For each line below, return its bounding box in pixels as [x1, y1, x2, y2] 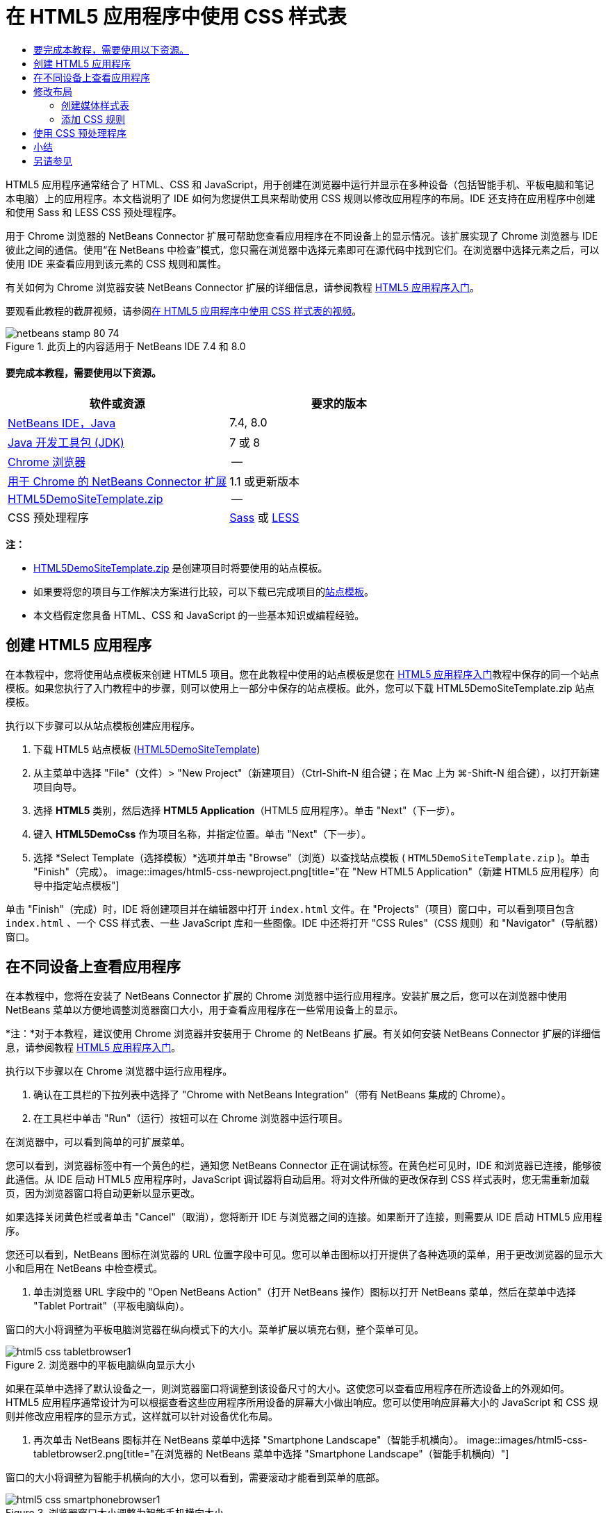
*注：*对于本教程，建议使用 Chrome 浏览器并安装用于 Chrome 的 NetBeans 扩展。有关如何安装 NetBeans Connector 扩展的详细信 [6, 1027, 601, 1039]
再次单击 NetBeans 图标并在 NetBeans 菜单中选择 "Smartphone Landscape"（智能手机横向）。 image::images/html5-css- [33, 1433, 588, 1446]
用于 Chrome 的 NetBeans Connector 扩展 [8, 474, 227, 488]
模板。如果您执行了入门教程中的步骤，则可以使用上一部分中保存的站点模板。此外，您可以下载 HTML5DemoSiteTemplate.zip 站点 [6, 681, 595, 694]
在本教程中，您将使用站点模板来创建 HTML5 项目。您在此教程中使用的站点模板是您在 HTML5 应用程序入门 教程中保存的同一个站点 [6, 668, 600, 680]
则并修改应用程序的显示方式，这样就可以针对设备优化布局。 [6, 1409, 278, 1422]
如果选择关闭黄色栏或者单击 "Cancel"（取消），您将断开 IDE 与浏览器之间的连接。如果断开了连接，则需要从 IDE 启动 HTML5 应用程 [6, 1210, 602, 1223]
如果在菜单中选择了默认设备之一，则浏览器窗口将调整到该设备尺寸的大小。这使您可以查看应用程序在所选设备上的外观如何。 [6, 1382, 570, 1394]
